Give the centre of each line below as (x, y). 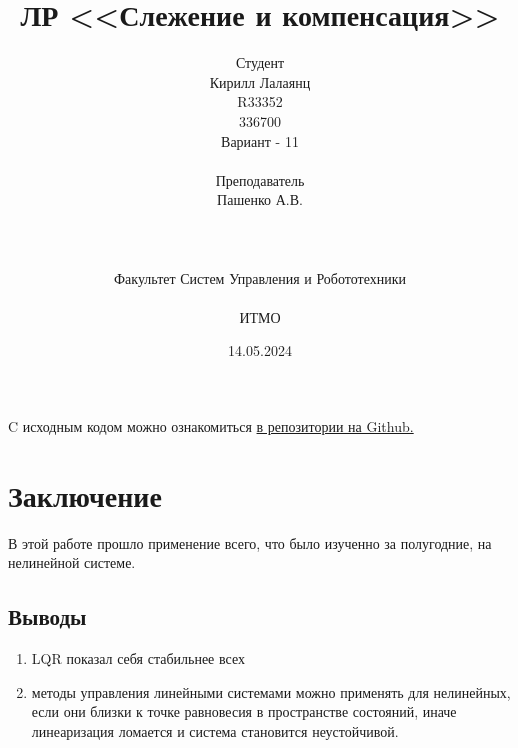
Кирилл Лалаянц (260, 81)
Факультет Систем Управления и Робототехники (260, 277)
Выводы (47, 616)
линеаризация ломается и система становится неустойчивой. (215, 730)
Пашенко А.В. (260, 199)
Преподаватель (260, 179)
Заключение (85, 494)
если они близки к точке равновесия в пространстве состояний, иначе (244, 711)
